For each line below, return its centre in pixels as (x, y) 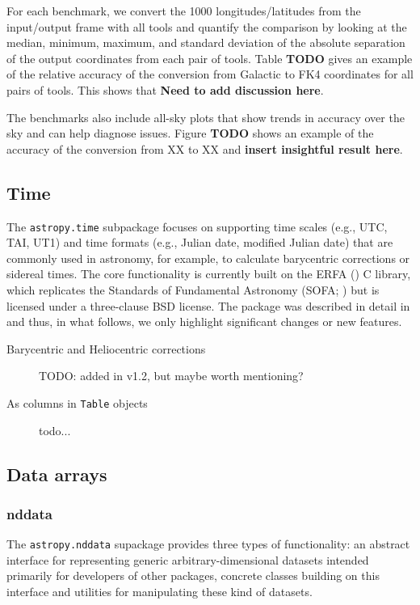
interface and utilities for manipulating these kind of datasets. (160, 592)
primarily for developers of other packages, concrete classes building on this (193, 575)
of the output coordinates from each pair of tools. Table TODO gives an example (210, 58)
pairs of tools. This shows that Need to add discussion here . (165, 89)
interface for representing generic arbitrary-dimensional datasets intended (188, 559)
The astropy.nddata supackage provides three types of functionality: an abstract (208, 544)
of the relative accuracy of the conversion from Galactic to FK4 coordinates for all (210, 74)
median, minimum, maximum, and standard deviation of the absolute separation (206, 42)
